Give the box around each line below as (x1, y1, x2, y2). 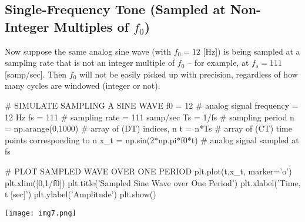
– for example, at (187, 56, 249, 69)
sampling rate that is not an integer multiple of (5, 56, 175, 69)
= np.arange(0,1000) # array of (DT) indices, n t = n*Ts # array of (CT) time (5, 122, 292, 134)
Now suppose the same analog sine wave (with (5, 45, 171, 57)
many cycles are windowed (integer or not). (5, 79, 160, 92)
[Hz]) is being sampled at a (203, 45, 300, 57)
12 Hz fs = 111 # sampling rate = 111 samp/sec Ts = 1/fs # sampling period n (5, 110, 294, 123)
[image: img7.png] (5, 208, 76, 217)
